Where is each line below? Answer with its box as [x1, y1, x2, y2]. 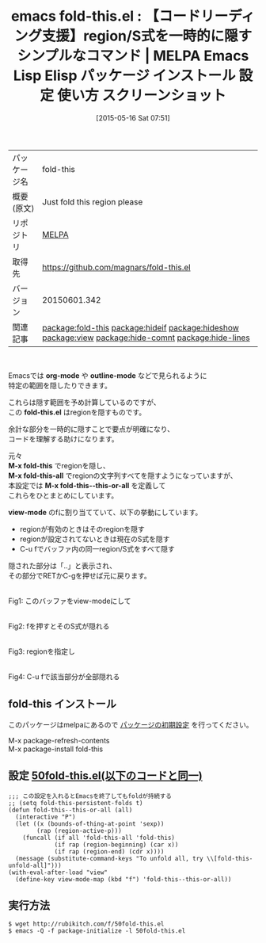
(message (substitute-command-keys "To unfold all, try [15, 854, 203, 862]
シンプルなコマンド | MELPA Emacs [17, 47, 249, 65]
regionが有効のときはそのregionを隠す [19, 524, 145, 533]
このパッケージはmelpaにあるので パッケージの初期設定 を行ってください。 [8, 720, 253, 729]
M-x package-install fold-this [8, 744, 104, 754]
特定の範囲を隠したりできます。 [8, 380, 112, 390]
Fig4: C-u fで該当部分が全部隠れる [8, 671, 120, 681]
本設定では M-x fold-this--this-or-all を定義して [8, 480, 166, 490]
